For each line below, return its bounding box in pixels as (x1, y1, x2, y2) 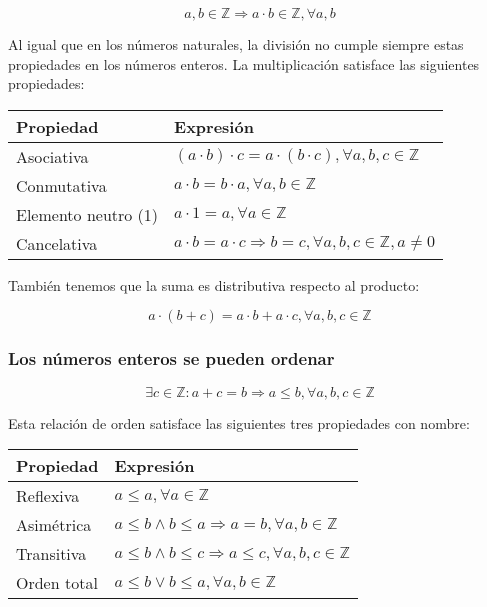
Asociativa (16, 144, 89, 168)
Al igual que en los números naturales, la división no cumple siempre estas (8, 34, 464, 54)
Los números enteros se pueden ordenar (8, 346, 335, 371)
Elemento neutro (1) (16, 202, 159, 226)
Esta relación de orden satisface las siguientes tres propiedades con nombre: (8, 412, 470, 433)
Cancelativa (16, 231, 98, 255)
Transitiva (16, 542, 87, 566)
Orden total (16, 571, 98, 595)
